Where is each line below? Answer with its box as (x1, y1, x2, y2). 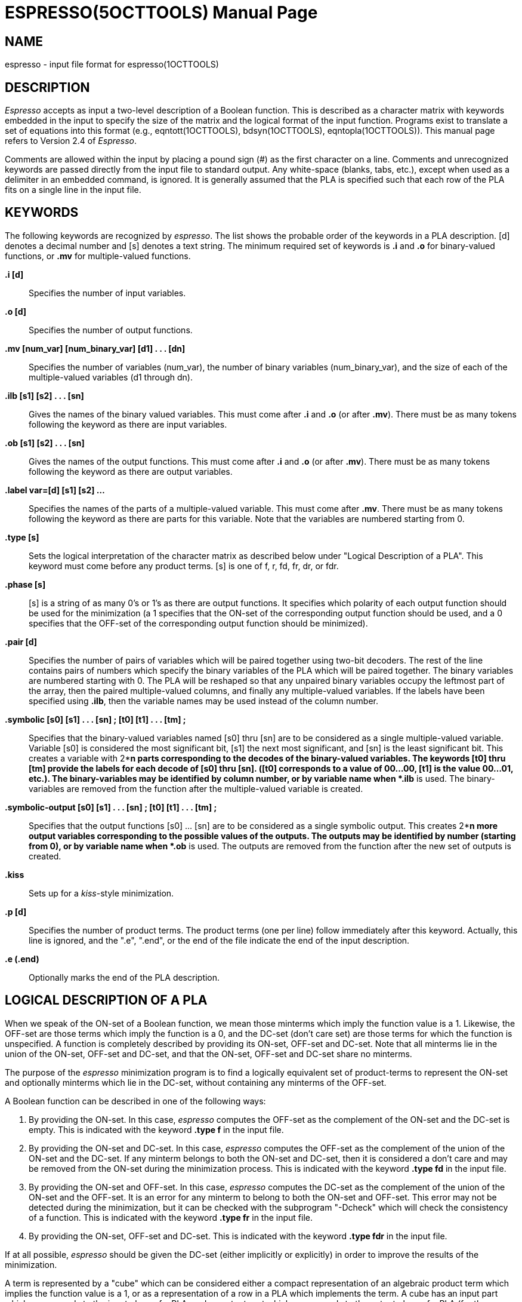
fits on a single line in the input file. (5, 185, 141, 195)
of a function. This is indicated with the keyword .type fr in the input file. (29, 1212, 313, 1223)
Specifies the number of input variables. (29, 287, 186, 298)
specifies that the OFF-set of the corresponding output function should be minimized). (29, 618, 368, 628)
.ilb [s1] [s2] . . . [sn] (5, 390, 84, 401)
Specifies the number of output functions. (29, 324, 193, 335)
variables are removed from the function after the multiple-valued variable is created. (29, 783, 363, 794)
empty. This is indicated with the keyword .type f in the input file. (29, 1124, 284, 1135)
